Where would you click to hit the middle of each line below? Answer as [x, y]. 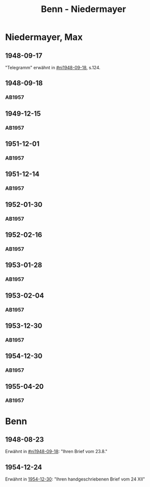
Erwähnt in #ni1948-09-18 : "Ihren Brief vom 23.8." [56, 452]
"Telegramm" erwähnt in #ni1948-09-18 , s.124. [53, 68]
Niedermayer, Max [44, 37]
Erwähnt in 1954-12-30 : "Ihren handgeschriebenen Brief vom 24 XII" [75, 479]
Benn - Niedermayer [83, 9]
